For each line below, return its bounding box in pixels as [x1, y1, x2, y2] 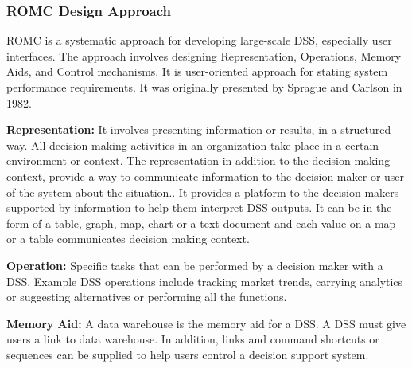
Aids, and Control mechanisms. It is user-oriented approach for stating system [6, 63, 388, 80]
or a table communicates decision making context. [6, 230, 250, 247]
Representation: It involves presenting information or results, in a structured [6, 121, 391, 138]
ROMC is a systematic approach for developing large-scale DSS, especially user [6, 32, 392, 49]
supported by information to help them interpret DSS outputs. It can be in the [6, 199, 392, 216]
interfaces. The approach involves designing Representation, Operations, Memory [6, 47, 402, 64]
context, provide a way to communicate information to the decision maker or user [6, 167, 405, 184]
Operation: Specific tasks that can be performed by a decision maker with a [6, 256, 383, 273]
